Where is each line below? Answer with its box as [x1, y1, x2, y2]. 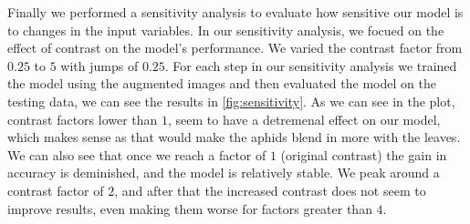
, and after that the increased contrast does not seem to [114, 180, 426, 199]
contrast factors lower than [7, 109, 158, 128]
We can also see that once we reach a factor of [7, 145, 266, 164]
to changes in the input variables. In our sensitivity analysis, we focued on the [7, 20, 444, 39]
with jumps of [60, 56, 139, 75]
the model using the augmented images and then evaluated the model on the [7, 74, 436, 93]
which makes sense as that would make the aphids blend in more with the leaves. [7, 127, 461, 147]
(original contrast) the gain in [280, 145, 447, 164]
